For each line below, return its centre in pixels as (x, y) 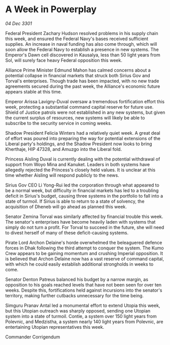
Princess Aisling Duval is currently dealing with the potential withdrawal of (83, 159)
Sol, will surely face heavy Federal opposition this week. (64, 60)
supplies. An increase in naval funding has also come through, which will (81, 44)
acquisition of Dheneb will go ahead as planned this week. (66, 206)
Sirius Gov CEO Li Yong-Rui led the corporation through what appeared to (82, 185)
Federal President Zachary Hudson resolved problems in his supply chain (82, 33)
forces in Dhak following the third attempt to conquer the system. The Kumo (84, 248)
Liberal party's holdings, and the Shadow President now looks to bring (79, 144)
